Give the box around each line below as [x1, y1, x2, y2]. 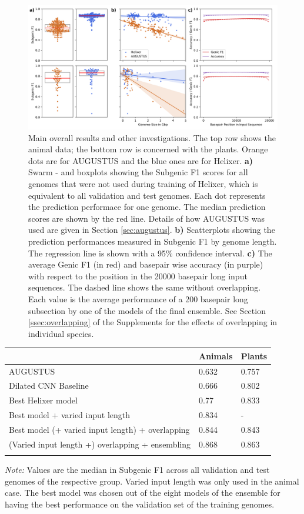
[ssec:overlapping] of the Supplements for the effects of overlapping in [28, 316, 278, 328]
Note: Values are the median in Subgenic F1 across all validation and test [5, 463, 270, 476]
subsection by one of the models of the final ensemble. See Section [28, 304, 266, 316]
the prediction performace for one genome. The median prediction [28, 201, 266, 213]
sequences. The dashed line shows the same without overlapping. [28, 281, 261, 293]
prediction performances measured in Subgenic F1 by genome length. [28, 235, 277, 247]
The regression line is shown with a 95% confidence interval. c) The [28, 246, 272, 259]
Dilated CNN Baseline [9, 379, 89, 392]
